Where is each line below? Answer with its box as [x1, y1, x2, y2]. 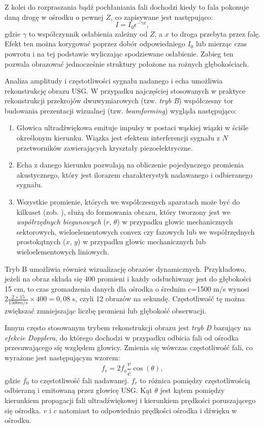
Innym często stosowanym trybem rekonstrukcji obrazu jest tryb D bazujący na [5, 322, 251, 333]
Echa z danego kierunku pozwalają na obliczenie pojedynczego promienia [16, 159, 244, 170]
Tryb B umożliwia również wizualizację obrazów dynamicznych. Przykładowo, [5, 263, 246, 274]
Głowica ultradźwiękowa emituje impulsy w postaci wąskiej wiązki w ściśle [16, 122, 249, 133]
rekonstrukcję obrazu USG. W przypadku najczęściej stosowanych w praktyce [5, 85, 246, 96]
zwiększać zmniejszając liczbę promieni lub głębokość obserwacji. [5, 305, 207, 316]
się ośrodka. [5, 405, 41, 415]
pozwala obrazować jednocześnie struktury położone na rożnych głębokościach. [5, 58, 249, 69]
